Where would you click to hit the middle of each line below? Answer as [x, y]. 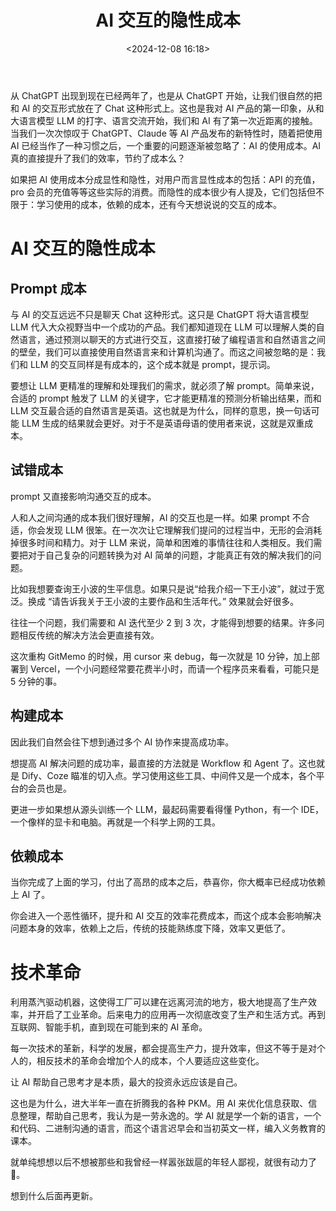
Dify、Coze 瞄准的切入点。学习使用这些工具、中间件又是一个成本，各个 [169, 775]
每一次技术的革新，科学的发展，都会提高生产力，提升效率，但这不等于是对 [163, 1048]
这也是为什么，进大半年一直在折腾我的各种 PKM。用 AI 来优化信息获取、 [159, 1103]
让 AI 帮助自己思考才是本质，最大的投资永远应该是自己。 [126, 1082]
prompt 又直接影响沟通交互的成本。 [83, 496]
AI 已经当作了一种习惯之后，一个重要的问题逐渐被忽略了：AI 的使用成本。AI [166, 145]
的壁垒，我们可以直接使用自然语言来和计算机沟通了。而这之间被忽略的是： [163, 352]
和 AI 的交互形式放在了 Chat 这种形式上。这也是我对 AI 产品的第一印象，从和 [167, 108]
